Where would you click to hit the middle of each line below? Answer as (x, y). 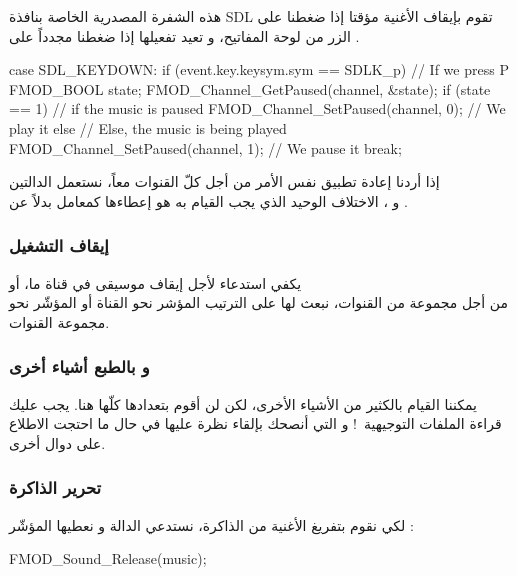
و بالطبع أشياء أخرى (79, 366)
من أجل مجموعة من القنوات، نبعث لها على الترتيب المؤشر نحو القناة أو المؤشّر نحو (258, 302)
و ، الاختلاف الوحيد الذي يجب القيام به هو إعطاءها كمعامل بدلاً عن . (208, 200)
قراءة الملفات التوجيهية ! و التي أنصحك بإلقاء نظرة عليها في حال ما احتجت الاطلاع (255, 423)
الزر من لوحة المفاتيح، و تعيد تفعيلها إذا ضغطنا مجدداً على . (184, 35)
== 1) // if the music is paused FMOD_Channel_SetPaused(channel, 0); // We (257, 108)
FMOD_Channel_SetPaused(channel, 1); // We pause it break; (205, 147)
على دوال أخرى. (57, 442)
